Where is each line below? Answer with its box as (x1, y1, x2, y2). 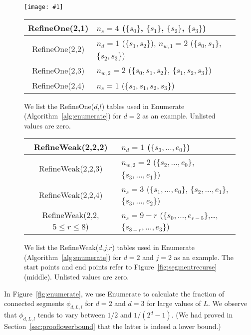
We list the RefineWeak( (24, 242, 99, 252)
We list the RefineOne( (24, 100, 94, 111)
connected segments (4, 298, 64, 308)
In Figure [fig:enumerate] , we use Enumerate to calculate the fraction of (4, 288, 225, 298)
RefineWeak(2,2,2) (33, 141, 108, 153)
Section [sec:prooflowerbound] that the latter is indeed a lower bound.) (4, 320, 221, 331)
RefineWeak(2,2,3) (38, 162, 103, 174)
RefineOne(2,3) (32, 64, 85, 76)
